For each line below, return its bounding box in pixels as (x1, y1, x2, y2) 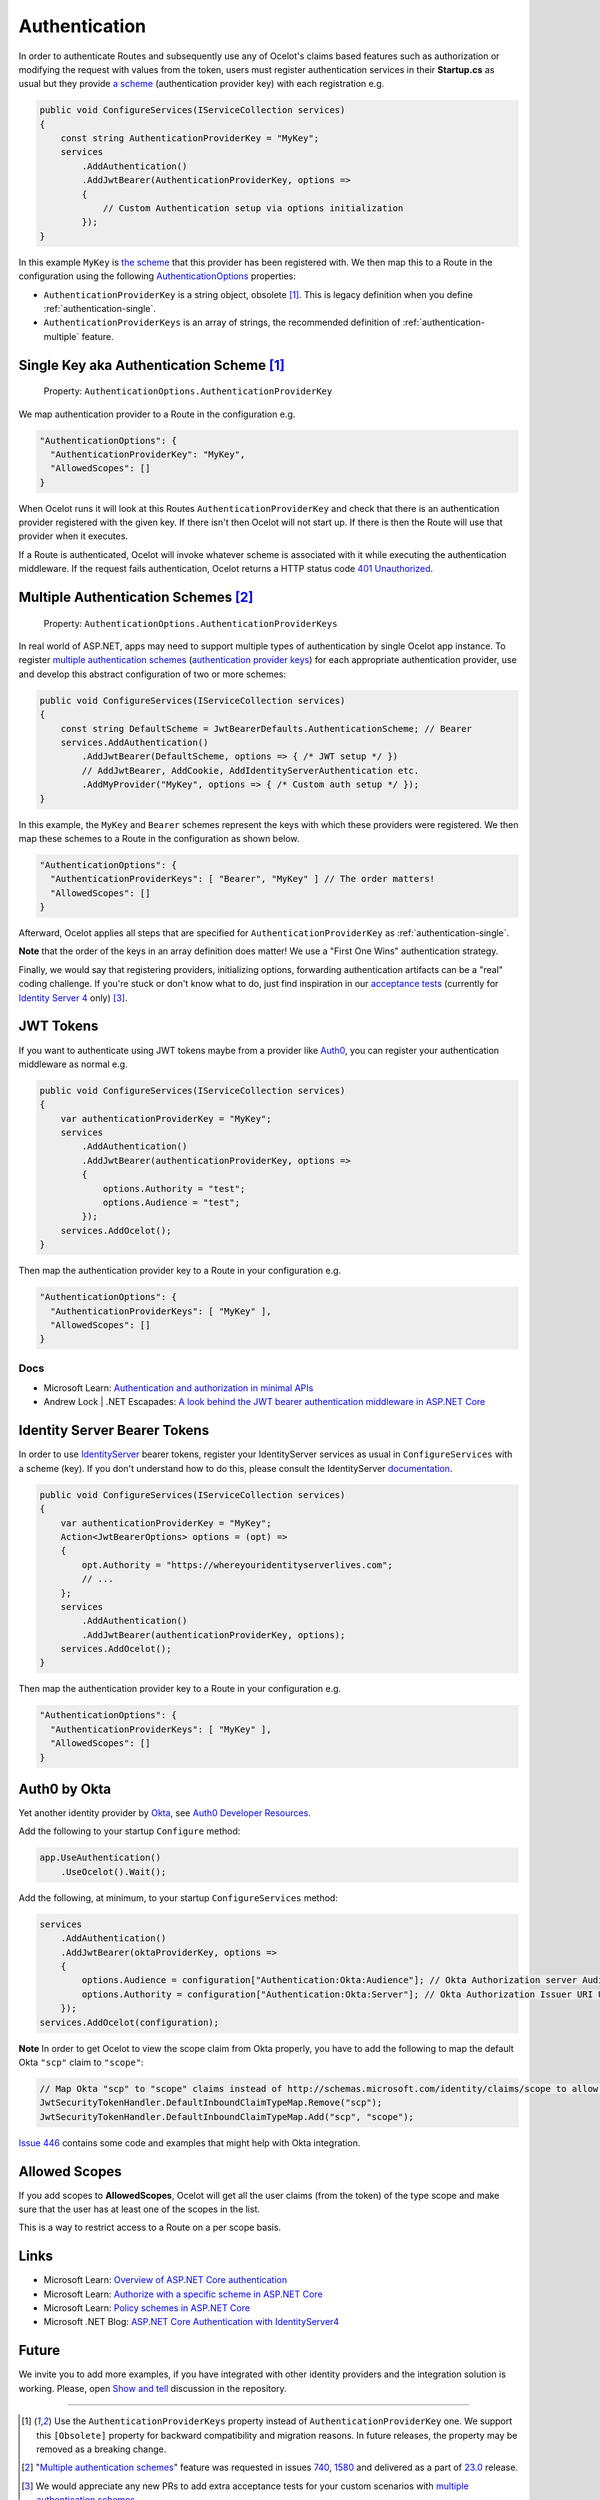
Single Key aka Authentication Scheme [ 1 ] (18, 356, 285, 374)
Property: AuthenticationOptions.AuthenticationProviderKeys (43, 617, 338, 629)
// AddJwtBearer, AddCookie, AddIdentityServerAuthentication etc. (81, 765, 420, 776)
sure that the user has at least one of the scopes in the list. (18, 2203, 260, 2215)
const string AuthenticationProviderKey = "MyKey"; (60, 133, 320, 144)
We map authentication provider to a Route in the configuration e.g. (18, 408, 296, 420)
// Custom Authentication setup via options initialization (102, 203, 404, 214)
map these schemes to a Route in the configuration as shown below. (18, 832, 300, 844)
